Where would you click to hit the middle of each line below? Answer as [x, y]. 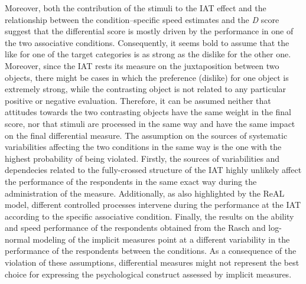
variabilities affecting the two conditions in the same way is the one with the [143, 147]
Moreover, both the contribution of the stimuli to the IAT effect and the [136, 8]
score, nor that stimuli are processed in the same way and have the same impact [150, 123]
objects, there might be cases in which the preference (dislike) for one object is [147, 77]
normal [17, 239]
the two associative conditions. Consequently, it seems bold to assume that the [147, 42]
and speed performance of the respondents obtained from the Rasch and [135, 228]
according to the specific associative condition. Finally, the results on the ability [149, 216]
